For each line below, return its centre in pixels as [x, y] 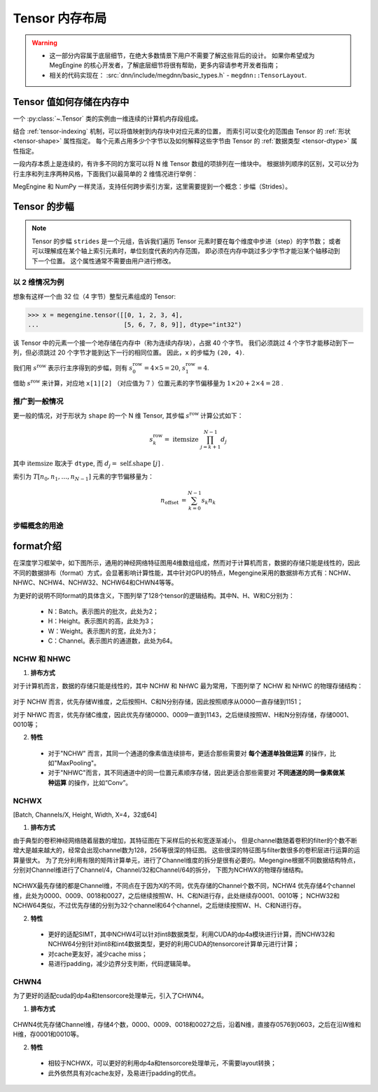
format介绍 [37, 546]
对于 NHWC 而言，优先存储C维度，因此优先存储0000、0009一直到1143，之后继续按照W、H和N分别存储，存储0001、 [183, 714]
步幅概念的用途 [38, 526]
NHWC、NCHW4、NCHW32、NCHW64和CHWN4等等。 [95, 582]
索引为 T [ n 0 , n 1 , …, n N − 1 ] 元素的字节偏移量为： [83, 477]
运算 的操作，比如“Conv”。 [93, 782]
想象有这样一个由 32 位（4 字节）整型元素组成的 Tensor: [94, 296]
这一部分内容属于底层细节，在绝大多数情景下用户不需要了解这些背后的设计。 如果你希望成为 [182, 55]
